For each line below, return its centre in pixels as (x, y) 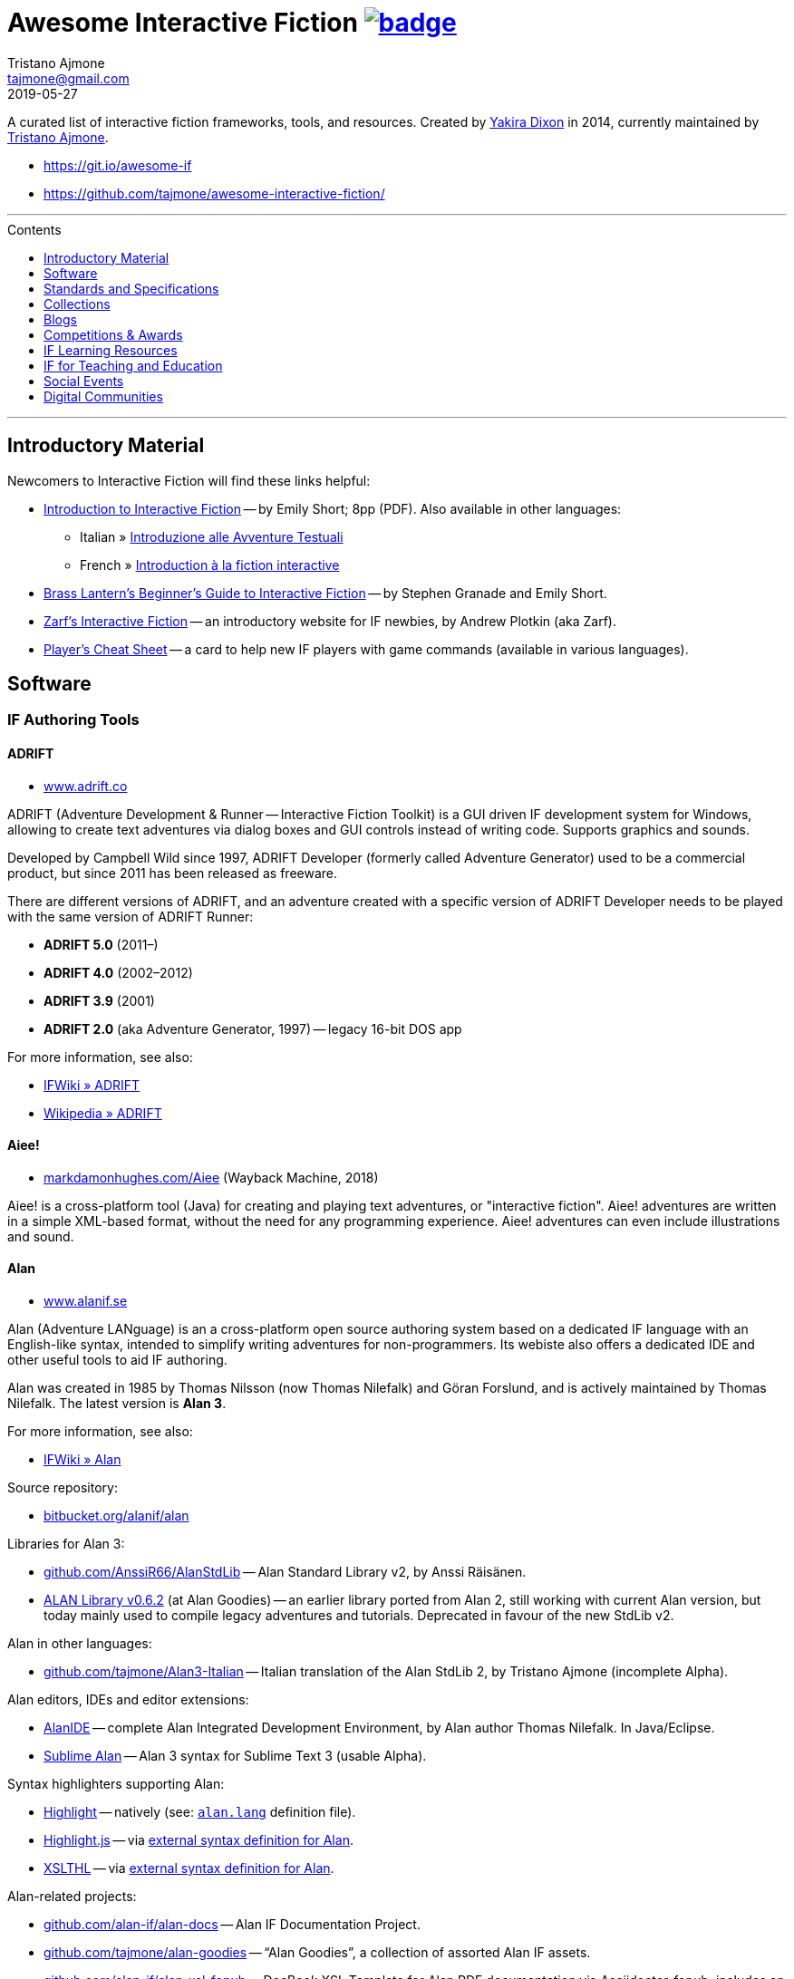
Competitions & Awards (113, 334)
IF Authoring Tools (73, 720)
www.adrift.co (86, 786)
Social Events (84, 381)
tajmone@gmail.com (68, 78)
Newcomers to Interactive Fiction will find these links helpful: (189, 480)
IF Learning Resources (111, 350)
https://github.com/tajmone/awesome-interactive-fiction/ (214, 193)
